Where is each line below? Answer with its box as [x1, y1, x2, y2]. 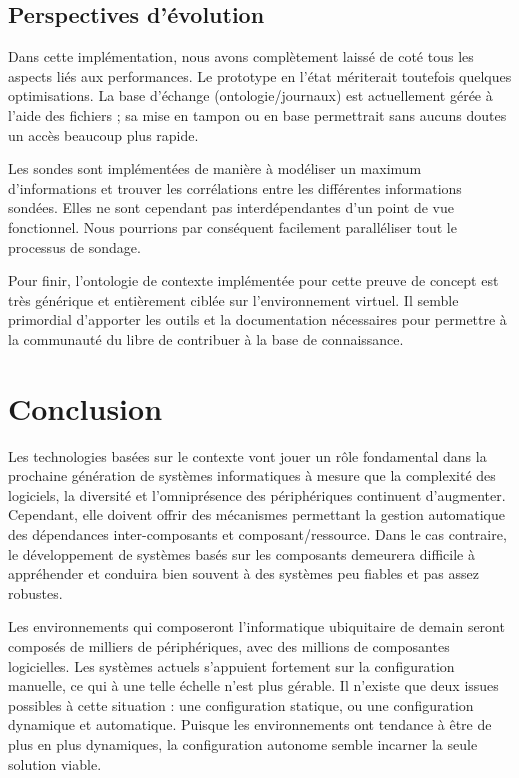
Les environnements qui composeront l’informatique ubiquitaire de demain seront [8, 616, 505, 637]
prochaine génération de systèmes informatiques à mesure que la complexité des [8, 465, 496, 486]
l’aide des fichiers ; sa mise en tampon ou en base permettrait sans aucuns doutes [8, 104, 507, 125]
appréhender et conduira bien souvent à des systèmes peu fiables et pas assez [8, 563, 479, 584]
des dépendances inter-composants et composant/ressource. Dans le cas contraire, [8, 524, 507, 545]
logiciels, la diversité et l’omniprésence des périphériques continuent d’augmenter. [8, 484, 506, 505]
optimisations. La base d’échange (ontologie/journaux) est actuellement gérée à [8, 85, 493, 106]
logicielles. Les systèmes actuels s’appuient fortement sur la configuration [8, 655, 455, 676]
